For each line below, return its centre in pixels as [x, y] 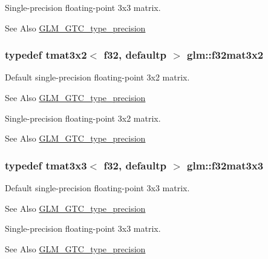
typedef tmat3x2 [46, 55]
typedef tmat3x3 [46, 165]
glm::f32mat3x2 [225, 55]
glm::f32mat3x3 [225, 165]
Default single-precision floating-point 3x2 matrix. [97, 77]
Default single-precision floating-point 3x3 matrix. [97, 188]
